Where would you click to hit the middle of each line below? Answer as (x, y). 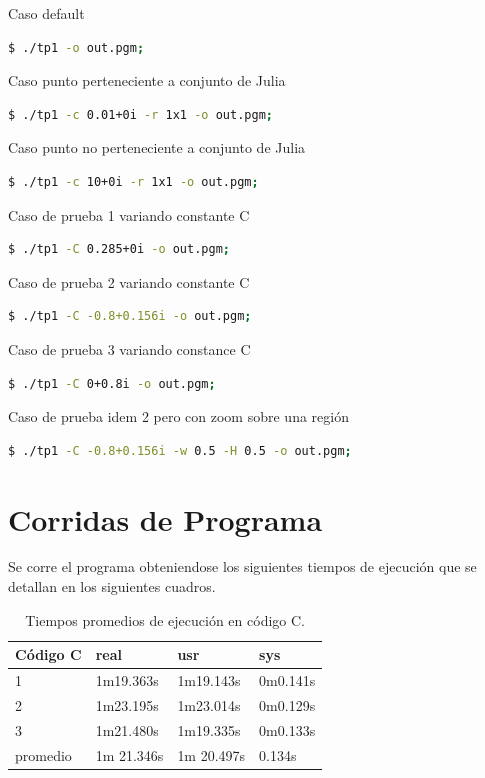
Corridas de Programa (165, 518)
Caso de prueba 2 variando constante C (129, 281)
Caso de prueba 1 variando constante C (129, 214)
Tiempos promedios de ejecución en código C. (165, 619)
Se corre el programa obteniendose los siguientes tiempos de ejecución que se (242, 566)
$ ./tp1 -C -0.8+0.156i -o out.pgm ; (130, 316)
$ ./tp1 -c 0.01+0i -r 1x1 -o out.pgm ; (140, 114)
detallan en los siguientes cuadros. (112, 586)
